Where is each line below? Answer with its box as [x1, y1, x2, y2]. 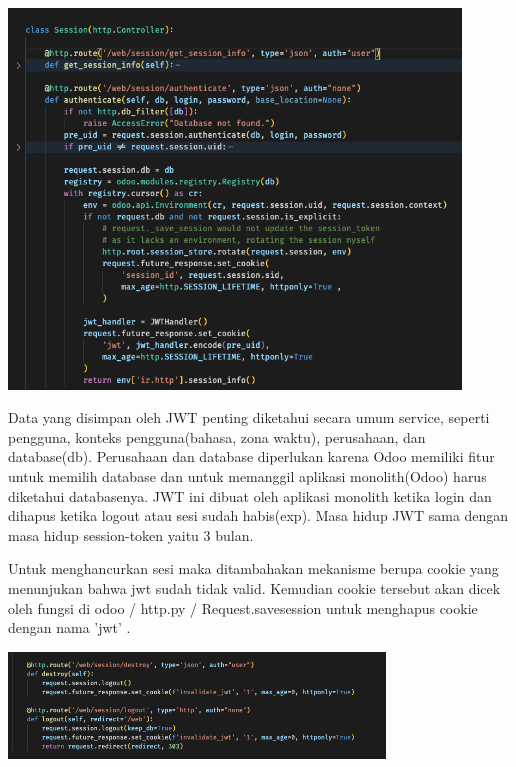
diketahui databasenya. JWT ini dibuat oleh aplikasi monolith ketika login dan [8, 485, 492, 506]
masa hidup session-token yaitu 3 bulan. [8, 524, 254, 545]
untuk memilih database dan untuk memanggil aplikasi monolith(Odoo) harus [8, 465, 487, 486]
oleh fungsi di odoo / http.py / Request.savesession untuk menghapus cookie [8, 597, 478, 618]
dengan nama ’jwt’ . [8, 617, 131, 638]
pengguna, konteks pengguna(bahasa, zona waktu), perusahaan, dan [8, 426, 426, 447]
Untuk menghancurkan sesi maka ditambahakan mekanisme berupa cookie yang [8, 558, 499, 579]
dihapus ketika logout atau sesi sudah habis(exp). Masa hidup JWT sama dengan [8, 505, 509, 526]
